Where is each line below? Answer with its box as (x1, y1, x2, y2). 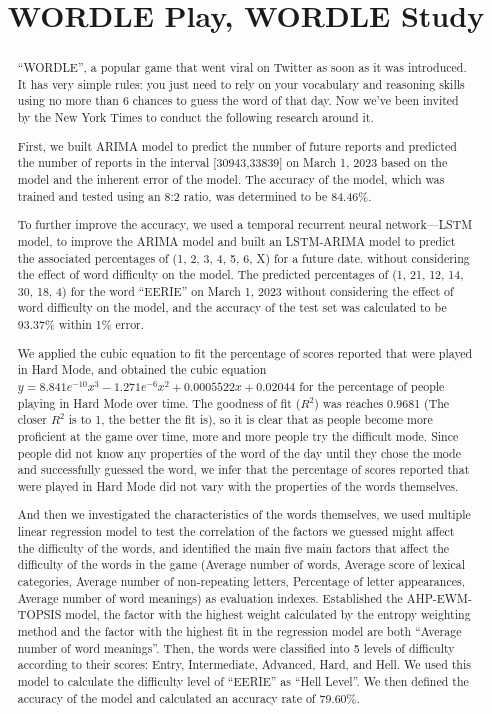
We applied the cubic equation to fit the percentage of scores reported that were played (17, 344, 473, 361)
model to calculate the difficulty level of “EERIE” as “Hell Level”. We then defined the (17, 673, 469, 690)
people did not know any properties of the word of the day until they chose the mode (17, 444, 461, 461)
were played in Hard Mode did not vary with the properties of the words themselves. (17, 477, 459, 494)
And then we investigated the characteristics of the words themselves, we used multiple (17, 506, 471, 523)
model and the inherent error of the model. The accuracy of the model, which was (17, 171, 445, 187)
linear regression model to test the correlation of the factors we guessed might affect (17, 523, 455, 540)
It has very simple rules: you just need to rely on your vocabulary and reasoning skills (17, 75, 465, 92)
